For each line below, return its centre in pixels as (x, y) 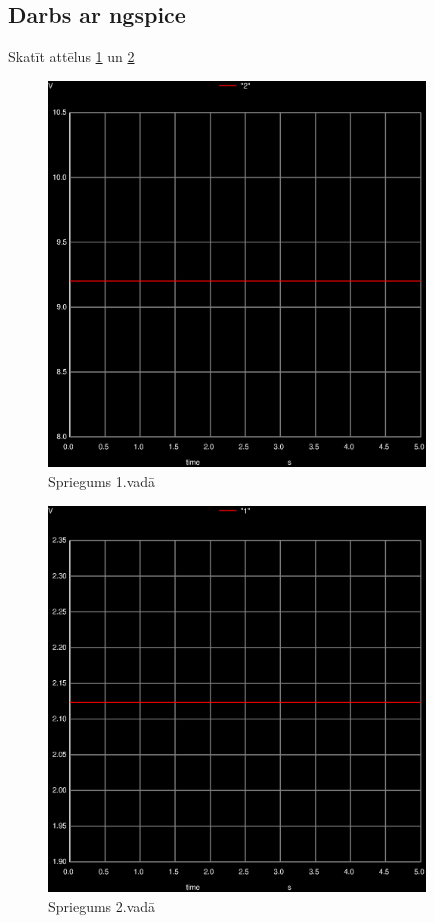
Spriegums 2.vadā (102, 905)
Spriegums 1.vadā (102, 481)
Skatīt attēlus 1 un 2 (71, 56)
